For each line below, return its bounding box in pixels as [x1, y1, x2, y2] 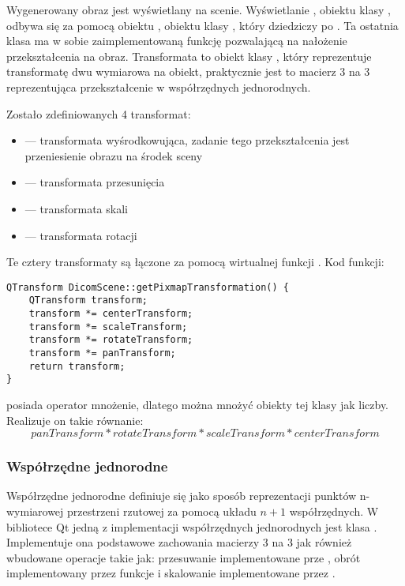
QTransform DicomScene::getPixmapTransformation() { [6, 281, 289, 293]
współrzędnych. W [289, 502, 379, 519]
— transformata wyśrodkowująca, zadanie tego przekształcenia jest [24, 132, 350, 148]
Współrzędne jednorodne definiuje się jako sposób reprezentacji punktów [6, 487, 357, 504]
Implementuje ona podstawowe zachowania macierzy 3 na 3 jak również [6, 534, 352, 550]
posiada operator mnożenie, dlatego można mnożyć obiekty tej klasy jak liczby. [6, 396, 389, 412]
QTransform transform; [28, 295, 148, 306]
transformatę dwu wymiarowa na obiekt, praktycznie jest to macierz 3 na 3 [6, 63, 370, 80]
